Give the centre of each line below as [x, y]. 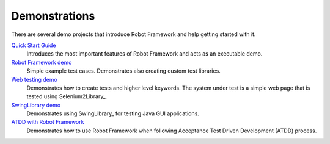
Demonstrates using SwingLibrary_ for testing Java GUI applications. [113, 113]
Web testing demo [34, 79]
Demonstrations [53, 16]
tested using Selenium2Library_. [67, 96]
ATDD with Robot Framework [48, 122]
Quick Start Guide [34, 45]
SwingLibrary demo [36, 105]
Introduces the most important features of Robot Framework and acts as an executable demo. [145, 54]
